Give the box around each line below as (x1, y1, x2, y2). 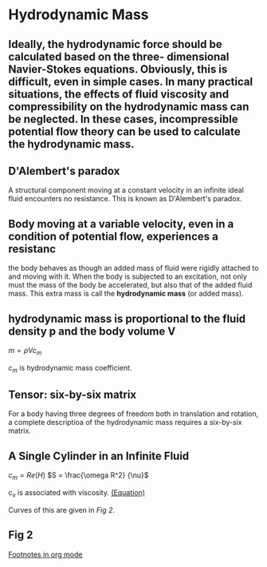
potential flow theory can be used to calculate (8, 125, 241, 138)
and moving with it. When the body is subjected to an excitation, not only (8, 272, 247, 281)
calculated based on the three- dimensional (8, 50, 230, 63)
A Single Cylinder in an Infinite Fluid (8, 449, 190, 462)
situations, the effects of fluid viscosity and (8, 87, 230, 101)
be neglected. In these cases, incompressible (8, 112, 238, 125)
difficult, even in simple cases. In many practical (8, 74, 253, 89)
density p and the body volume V (8, 324, 176, 338)
